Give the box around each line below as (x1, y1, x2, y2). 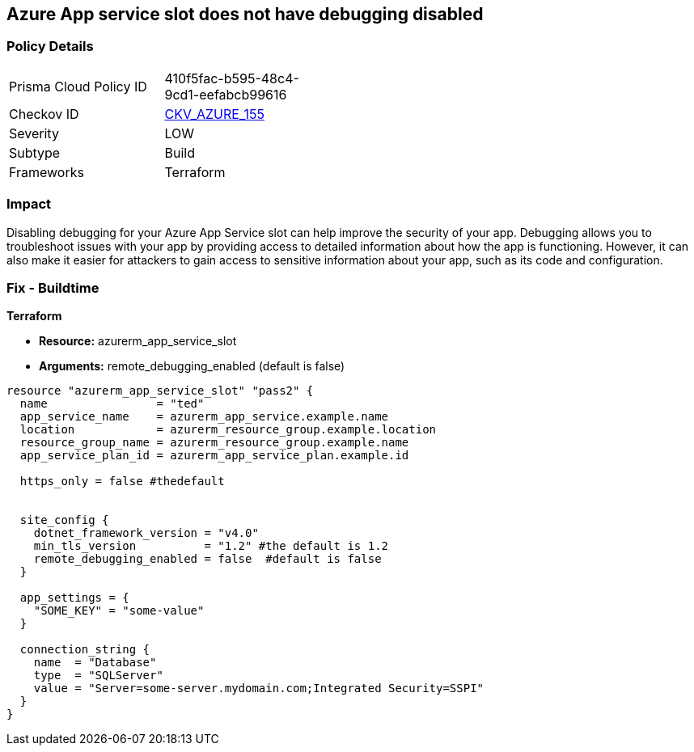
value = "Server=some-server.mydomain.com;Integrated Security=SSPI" (33, 682, 485, 695)
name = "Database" (33, 656, 157, 670)
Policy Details (6, 38, 94, 55)
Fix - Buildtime (6, 279, 99, 296)
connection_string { (19, 643, 150, 657)
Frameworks (9, 163, 84, 180)
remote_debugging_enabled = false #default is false (33, 552, 382, 566)
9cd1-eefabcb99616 (164, 86, 287, 103)
